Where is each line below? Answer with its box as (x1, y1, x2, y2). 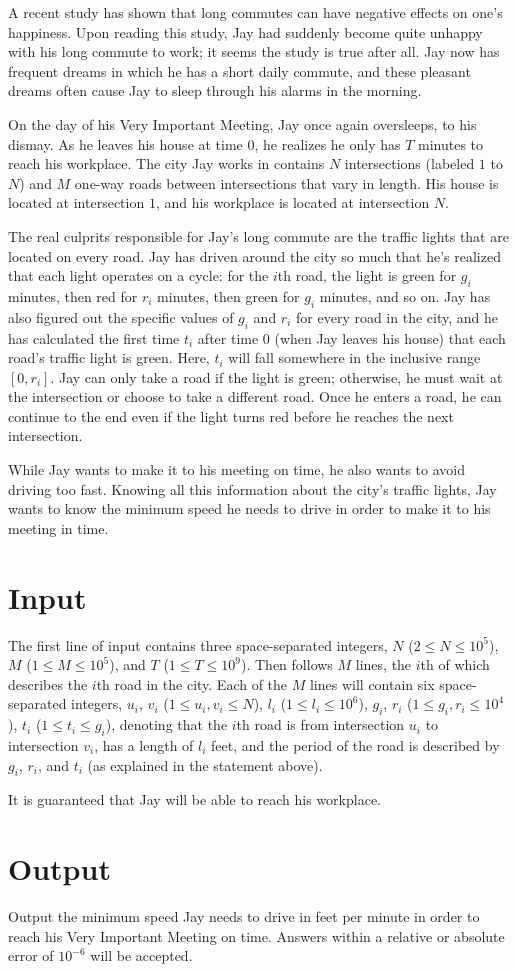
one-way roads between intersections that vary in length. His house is (74, 172, 499, 193)
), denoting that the (105, 714, 228, 735)
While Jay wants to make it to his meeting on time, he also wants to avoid (8, 459, 465, 480)
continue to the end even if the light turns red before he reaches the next (8, 405, 454, 426)
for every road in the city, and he (296, 306, 498, 327)
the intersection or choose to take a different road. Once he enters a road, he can (8, 386, 502, 407)
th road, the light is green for (277, 265, 457, 286)
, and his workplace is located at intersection (155, 192, 430, 213)
